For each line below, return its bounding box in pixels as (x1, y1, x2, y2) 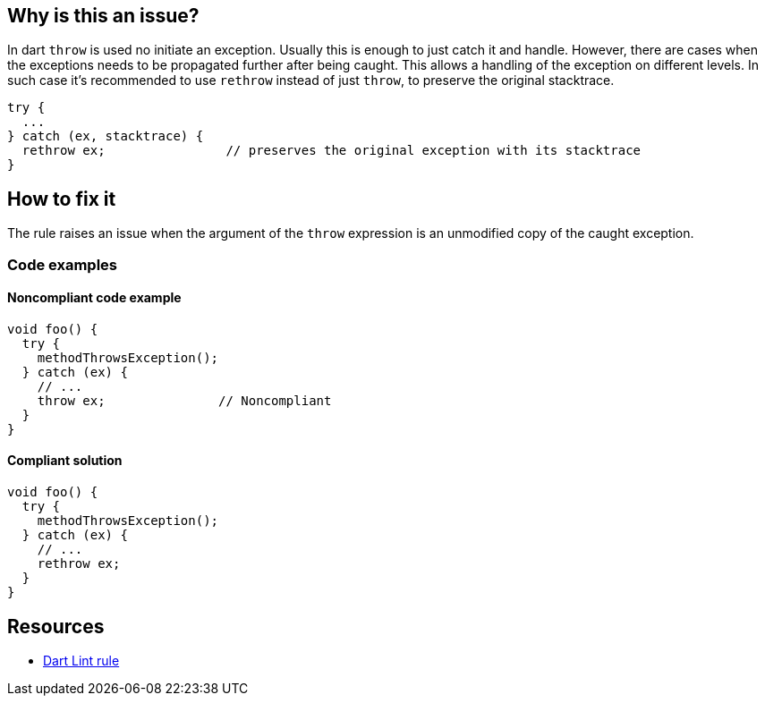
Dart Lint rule (43, 652, 120, 668)
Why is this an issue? (7, 4, 200, 27)
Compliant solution (7, 453, 123, 469)
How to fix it (7, 187, 116, 210)
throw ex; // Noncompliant (37, 393, 332, 408)
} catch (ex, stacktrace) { (7, 129, 204, 144)
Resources (7, 614, 105, 638)
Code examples (7, 255, 118, 274)
